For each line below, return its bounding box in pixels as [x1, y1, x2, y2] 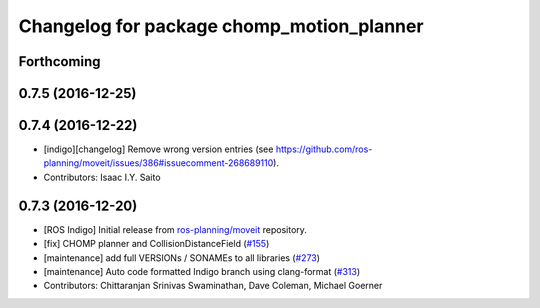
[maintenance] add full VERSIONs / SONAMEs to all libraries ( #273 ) [43, 251, 320, 264]
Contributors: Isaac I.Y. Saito [43, 171, 161, 183]
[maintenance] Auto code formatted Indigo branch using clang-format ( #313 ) [43, 265, 361, 277]
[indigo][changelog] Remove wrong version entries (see [43, 143, 274, 155]
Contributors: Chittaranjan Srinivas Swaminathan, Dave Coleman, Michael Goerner [43, 280, 383, 292]
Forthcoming [18, 53, 101, 70]
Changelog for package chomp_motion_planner [18, 15, 424, 37]
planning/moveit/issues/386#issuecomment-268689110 [43, 157, 274, 169]
